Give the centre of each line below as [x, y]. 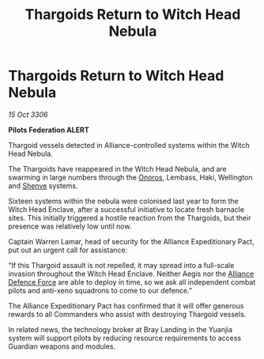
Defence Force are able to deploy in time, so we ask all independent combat [132, 282]
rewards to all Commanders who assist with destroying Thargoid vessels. [127, 314]
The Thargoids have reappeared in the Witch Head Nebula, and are [117, 168]
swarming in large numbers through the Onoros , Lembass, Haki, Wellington [130, 177]
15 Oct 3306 [28, 114]
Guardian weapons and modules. [62, 346]
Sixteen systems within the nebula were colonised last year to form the [124, 201]
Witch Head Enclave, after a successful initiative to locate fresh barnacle [126, 209]
